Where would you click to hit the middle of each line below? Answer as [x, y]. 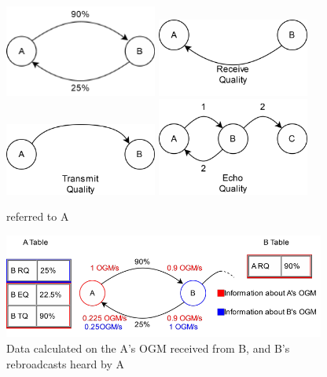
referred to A [38, 216]
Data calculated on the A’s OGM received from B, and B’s [148, 348]
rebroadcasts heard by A [65, 363]
